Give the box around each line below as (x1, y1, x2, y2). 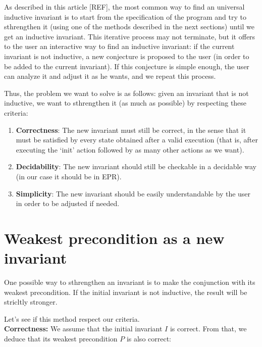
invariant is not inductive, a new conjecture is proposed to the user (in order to (4, 51, 249, 61)
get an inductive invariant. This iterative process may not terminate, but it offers (4, 31, 255, 41)
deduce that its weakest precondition (4, 333, 118, 343)
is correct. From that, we (170, 323, 247, 334)
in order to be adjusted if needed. (16, 198, 120, 209)
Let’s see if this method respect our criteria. (4, 313, 140, 324)
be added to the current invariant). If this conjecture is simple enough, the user (4, 61, 249, 71)
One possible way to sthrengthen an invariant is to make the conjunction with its (4, 277, 255, 287)
